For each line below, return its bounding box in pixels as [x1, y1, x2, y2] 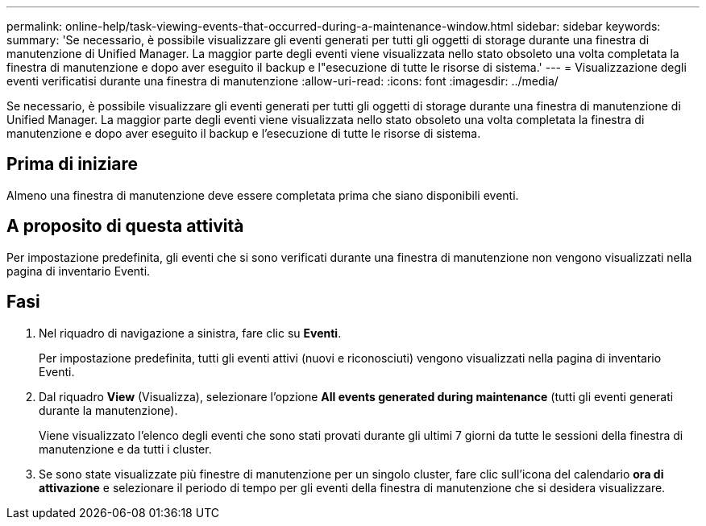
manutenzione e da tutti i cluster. [39, 441, 212, 456]
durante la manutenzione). [39, 403, 178, 417]
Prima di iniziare [6, 154, 139, 175]
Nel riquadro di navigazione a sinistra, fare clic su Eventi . [39, 325, 342, 340]
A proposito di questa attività [6, 216, 244, 237]
